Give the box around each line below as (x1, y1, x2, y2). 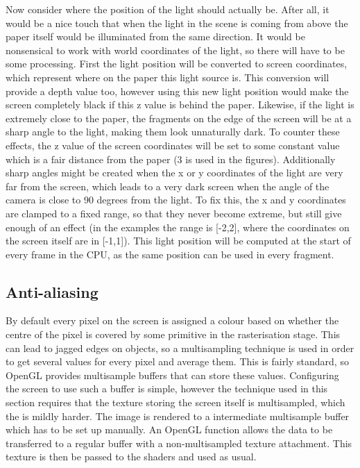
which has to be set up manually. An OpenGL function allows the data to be (6, 422, 333, 437)
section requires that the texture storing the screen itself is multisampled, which (6, 395, 345, 410)
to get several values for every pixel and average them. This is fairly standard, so (6, 354, 349, 369)
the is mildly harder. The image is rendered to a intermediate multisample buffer (6, 408, 350, 423)
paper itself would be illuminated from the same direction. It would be (6, 29, 305, 44)
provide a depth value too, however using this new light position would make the (6, 83, 349, 98)
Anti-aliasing (6, 281, 98, 302)
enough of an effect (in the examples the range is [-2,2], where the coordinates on (6, 219, 350, 234)
